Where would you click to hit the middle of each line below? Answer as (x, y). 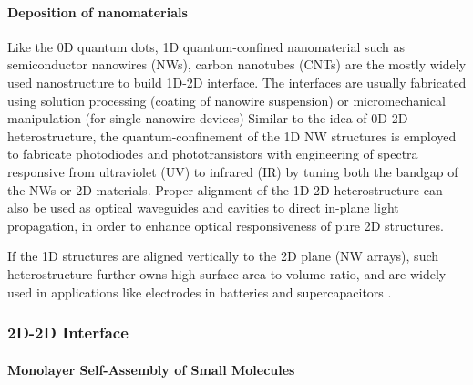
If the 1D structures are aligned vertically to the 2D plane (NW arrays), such (223, 256)
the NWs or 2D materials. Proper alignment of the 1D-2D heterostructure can (225, 189)
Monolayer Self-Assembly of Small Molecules (151, 369)
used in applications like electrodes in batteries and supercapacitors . (200, 291)
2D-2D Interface (68, 333)
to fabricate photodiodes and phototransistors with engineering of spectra (213, 154)
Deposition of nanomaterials (98, 11)
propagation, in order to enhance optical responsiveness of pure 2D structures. (226, 225)
